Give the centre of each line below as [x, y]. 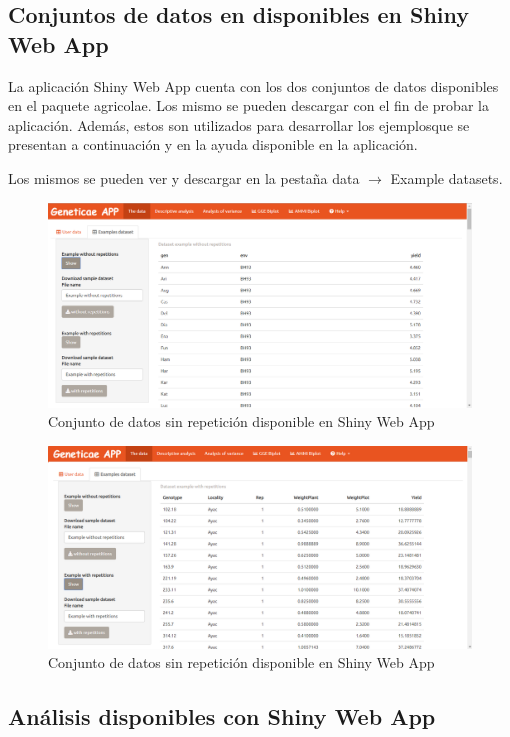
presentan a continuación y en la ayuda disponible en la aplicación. [213, 144]
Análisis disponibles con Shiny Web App [222, 716]
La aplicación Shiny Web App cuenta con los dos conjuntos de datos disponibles [253, 85]
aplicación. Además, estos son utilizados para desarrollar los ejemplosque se [239, 124]
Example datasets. [446, 177]
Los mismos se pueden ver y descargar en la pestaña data [184, 177]
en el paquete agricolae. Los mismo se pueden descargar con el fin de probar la [248, 105]
